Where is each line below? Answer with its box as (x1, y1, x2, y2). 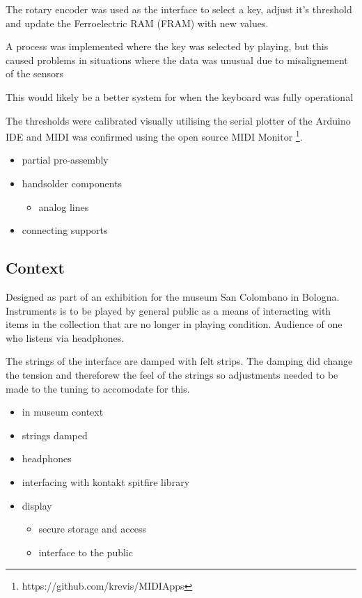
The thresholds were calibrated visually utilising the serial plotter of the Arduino (6, 113, 351, 127)
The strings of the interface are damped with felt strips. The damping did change (6, 354, 353, 368)
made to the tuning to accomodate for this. (6, 381, 190, 395)
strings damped (22, 427, 88, 442)
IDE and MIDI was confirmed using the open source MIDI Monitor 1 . (6, 127, 303, 143)
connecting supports (22, 223, 108, 237)
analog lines (38, 199, 89, 214)
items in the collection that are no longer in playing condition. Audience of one (6, 317, 343, 331)
